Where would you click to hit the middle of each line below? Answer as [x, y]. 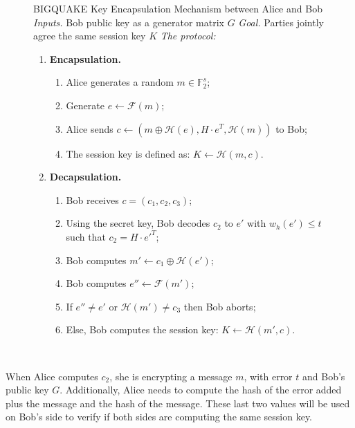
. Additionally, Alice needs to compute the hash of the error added [201, 390]
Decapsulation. [85, 177]
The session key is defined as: [128, 153]
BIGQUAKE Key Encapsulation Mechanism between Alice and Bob [178, 8]
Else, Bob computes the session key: [142, 329]
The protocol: [188, 36]
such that [86, 236]
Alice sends [90, 128]
